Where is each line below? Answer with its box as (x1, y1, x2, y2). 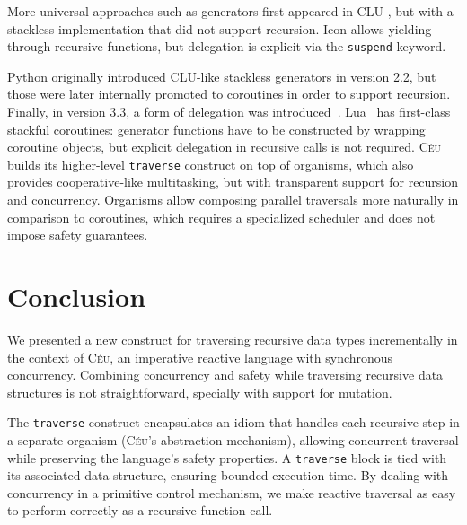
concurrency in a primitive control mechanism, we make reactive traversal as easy (7, 483, 456, 502)
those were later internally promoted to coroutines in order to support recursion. (7, 84, 451, 103)
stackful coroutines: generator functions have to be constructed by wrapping (7, 119, 426, 138)
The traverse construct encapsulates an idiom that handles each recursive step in (7, 413, 460, 432)
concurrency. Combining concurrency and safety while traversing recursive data (7, 365, 444, 384)
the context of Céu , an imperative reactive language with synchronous (7, 347, 393, 366)
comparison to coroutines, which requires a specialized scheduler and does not (7, 207, 436, 226)
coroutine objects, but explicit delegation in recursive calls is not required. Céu (7, 137, 442, 156)
